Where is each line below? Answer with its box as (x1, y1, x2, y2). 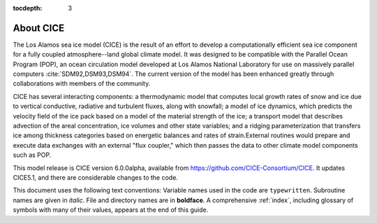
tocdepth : (13, 4, 43, 12)
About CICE (13, 22, 65, 34)
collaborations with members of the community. (13, 79, 151, 88)
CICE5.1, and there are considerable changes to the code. (13, 173, 178, 181)
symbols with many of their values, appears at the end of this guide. (13, 206, 209, 214)
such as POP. (13, 151, 52, 160)
